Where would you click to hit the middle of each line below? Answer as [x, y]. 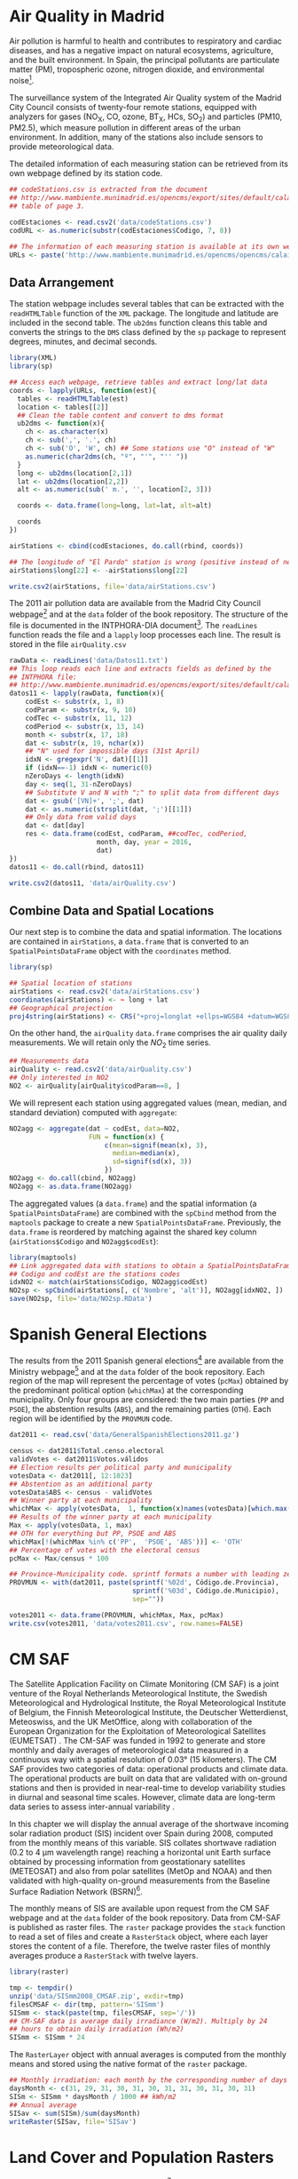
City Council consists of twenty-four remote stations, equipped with [133, 107]
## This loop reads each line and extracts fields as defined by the [141, 668]
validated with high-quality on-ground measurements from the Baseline [140, 1880]
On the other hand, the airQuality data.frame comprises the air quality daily [149, 1034]
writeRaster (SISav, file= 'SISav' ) [73, 2121]
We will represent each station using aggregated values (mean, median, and [148, 1103]
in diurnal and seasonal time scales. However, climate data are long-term [142, 1797]
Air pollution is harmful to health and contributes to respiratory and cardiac [145, 41]
